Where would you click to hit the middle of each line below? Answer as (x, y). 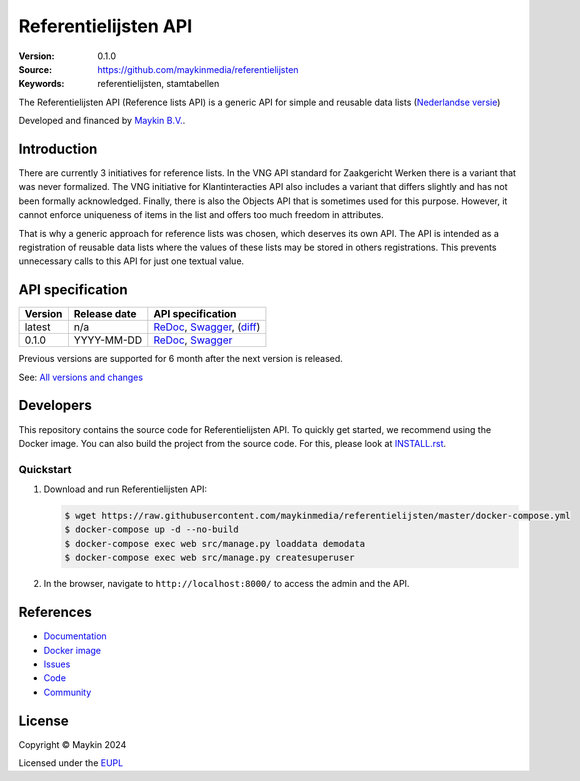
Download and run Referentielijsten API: (125, 489)
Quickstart (45, 469)
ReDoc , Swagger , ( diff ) (207, 327)
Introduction (58, 148)
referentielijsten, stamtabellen (158, 84)
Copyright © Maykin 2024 (72, 744)
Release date (105, 314)
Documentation (75, 636)
